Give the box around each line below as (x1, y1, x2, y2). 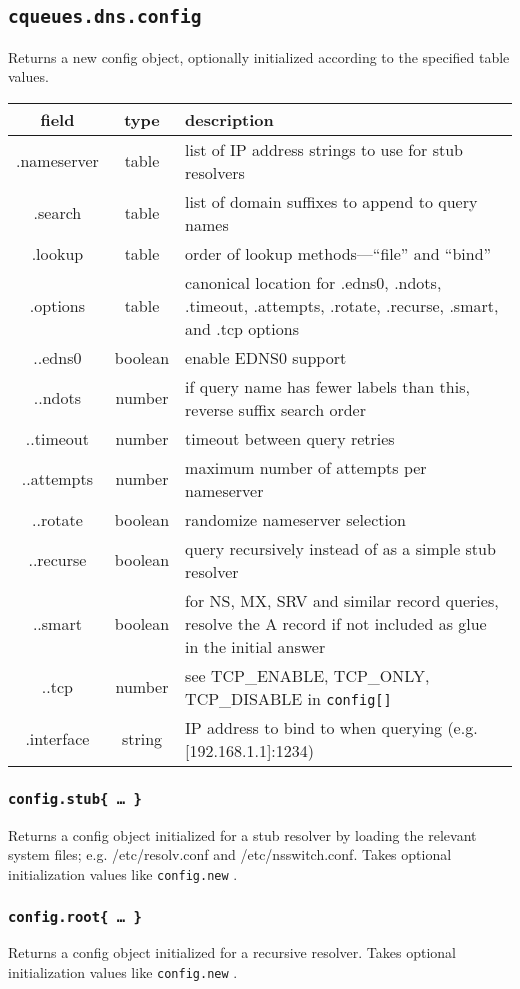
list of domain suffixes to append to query (185, 189, 478, 213)
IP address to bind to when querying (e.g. (185, 715, 478, 739)
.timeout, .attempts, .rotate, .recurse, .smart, (185, 293, 499, 317)
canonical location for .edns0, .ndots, (185, 270, 442, 294)
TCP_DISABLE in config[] (185, 686, 392, 710)
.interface (25, 727, 90, 751)
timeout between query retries (185, 426, 395, 450)
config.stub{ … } (8, 790, 142, 807)
